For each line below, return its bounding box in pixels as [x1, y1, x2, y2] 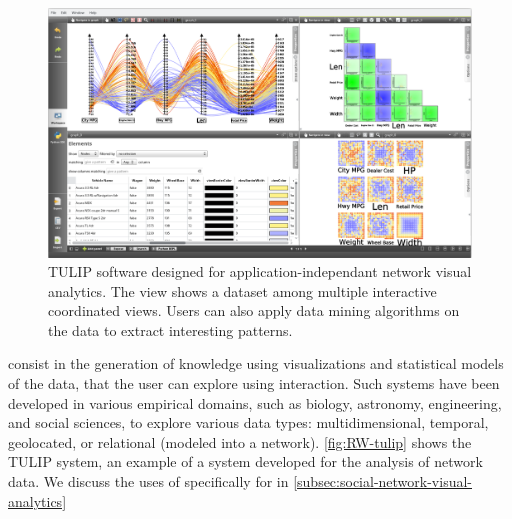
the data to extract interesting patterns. [48, 319, 293, 340]
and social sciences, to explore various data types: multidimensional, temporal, [8, 412, 489, 433]
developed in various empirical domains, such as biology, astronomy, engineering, [8, 392, 502, 413]
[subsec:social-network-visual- [293, 471, 472, 492]
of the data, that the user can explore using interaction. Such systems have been [8, 373, 500, 394]
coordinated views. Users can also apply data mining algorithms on [48, 300, 460, 321]
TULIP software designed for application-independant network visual [48, 261, 472, 282]
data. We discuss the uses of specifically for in [8, 471, 289, 492]
